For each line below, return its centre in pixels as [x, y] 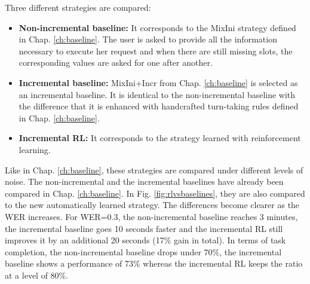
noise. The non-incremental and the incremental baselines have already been [144, 181]
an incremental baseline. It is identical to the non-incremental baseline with [157, 94]
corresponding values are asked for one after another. [116, 62]
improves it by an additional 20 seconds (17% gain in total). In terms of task [145, 240]
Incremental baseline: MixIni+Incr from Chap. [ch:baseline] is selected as [158, 82]
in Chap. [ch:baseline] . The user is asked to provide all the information [148, 39]
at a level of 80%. [37, 275]
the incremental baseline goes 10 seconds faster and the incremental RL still [144, 228]
